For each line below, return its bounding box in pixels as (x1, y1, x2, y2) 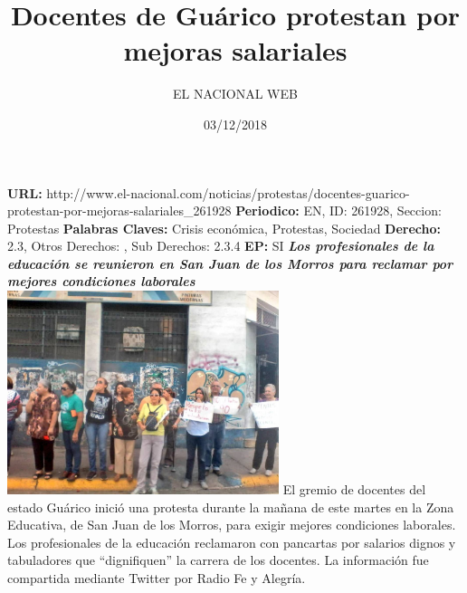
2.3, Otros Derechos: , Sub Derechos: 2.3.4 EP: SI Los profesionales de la (7, 236, 434, 255)
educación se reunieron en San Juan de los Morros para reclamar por (7, 253, 453, 273)
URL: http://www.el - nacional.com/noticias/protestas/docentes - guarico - (7, 183, 410, 202)
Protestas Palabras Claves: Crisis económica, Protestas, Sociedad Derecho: (7, 218, 442, 237)
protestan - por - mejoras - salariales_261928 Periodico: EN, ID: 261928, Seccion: (7, 201, 442, 220)
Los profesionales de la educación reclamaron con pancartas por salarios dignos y (7, 532, 456, 551)
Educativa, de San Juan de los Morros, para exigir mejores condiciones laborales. (7, 515, 456, 534)
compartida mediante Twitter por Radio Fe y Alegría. (7, 569, 306, 588)
